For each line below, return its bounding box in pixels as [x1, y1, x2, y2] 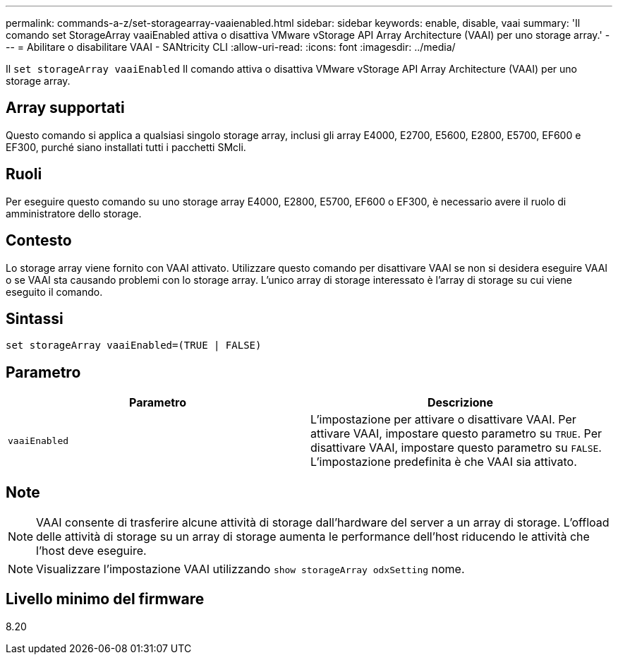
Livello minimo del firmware [6, 590, 205, 608]
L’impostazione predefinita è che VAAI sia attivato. [310, 455, 577, 469]
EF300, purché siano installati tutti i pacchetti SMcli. [6, 140, 246, 153]
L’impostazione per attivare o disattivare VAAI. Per [310, 412, 576, 427]
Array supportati [6, 99, 125, 117]
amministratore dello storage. [6, 207, 142, 220]
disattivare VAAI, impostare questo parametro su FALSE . [310, 440, 602, 455]
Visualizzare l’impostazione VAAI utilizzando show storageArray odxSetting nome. [36, 562, 465, 577]
